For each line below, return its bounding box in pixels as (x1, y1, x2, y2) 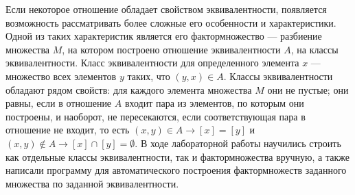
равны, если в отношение (5, 96, 112, 110)
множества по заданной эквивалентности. (5, 176, 179, 190)
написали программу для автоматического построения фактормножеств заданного (5, 163, 347, 177)
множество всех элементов (5, 68, 117, 83)
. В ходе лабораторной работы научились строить (135, 135, 341, 150)
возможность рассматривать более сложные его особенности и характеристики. (5, 15, 336, 29)
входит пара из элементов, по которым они (124, 96, 304, 110)
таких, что (127, 68, 170, 83)
